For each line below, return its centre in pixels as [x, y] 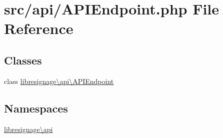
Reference [39, 28]
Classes [23, 60]
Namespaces [36, 108]
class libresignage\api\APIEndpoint [59, 81]
